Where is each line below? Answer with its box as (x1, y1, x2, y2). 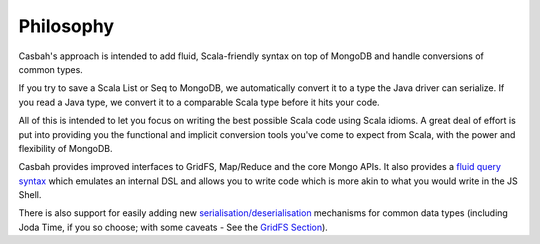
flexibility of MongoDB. (18, 142, 113, 154)
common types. (18, 63, 84, 75)
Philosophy (18, 15, 115, 37)
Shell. (18, 189, 42, 201)
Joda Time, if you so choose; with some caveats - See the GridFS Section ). (18, 221, 329, 233)
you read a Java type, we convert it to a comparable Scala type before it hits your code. (18, 96, 380, 108)
